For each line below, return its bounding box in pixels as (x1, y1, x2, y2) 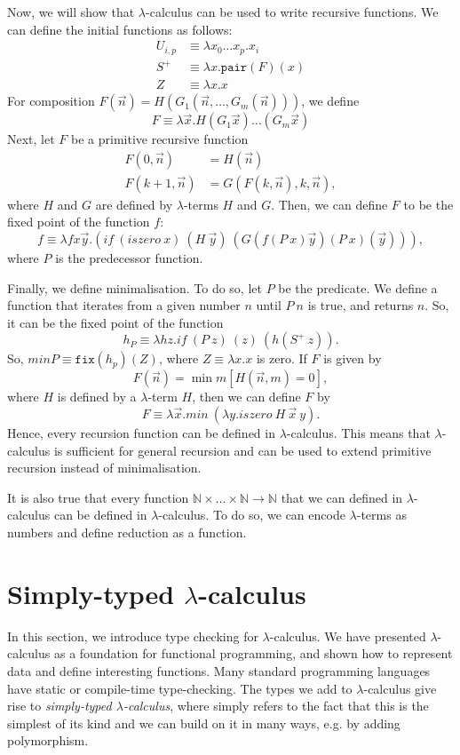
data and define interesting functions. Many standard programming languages (7, 661, 431, 679)
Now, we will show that (7, 3, 135, 20)
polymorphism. (7, 731, 89, 750)
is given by (323, 349, 382, 368)
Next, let (7, 130, 55, 148)
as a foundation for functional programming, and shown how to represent (53, 644, 453, 663)
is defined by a (57, 387, 137, 406)
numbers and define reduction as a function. (7, 523, 247, 542)
